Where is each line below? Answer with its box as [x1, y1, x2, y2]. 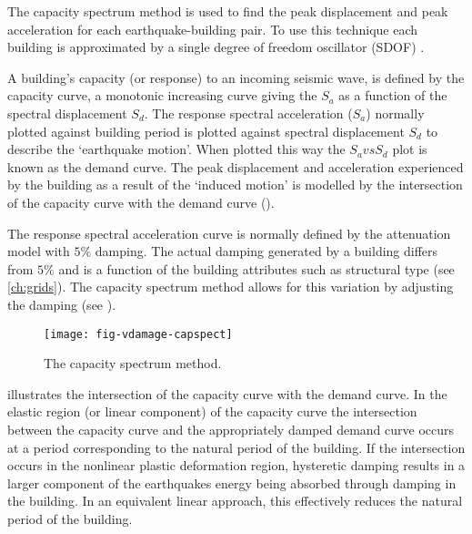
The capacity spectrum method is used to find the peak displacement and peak [7, 2, 448, 20]
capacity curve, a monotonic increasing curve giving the [7, 86, 317, 105]
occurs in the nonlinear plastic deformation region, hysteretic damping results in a [7, 456, 466, 475]
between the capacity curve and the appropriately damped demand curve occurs [7, 419, 455, 438]
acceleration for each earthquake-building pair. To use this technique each [7, 19, 418, 38]
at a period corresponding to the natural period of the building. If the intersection [7, 437, 466, 457]
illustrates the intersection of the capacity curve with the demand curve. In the [7, 384, 447, 403]
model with [7, 241, 70, 261]
